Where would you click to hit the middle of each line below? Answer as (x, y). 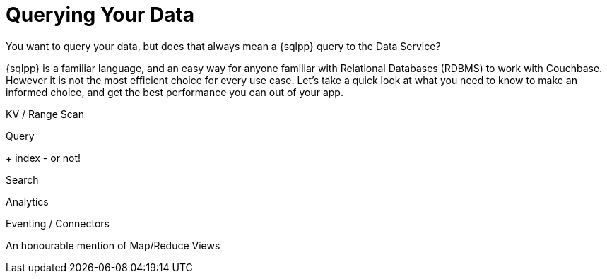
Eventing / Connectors (58, 223)
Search (22, 179)
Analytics (27, 201)
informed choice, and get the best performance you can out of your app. (175, 92)
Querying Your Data (100, 15)
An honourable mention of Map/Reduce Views (113, 245)
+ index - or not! (43, 158)
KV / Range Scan (45, 114)
